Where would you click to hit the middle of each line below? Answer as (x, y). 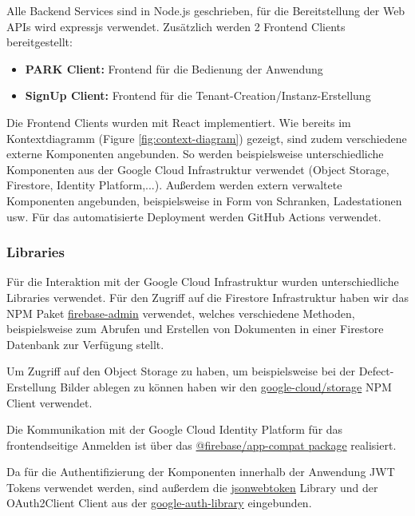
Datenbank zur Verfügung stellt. (85, 344)
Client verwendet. (49, 402)
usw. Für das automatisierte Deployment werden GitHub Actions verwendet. (194, 216)
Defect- (376, 371)
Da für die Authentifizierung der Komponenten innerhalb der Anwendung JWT (201, 472)
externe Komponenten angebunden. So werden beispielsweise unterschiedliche (195, 154)
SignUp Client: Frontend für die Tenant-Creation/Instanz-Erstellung (198, 95)
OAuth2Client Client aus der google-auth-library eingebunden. (159, 503)
